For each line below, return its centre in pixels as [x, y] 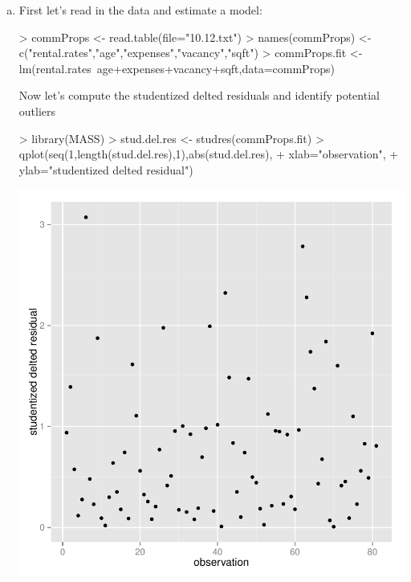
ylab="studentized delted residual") [106, 169]
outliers [37, 111]
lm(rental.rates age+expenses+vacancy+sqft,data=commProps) [177, 68]
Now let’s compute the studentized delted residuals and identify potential [199, 95]
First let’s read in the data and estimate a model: [140, 10]
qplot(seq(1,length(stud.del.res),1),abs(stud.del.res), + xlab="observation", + [209, 154]
